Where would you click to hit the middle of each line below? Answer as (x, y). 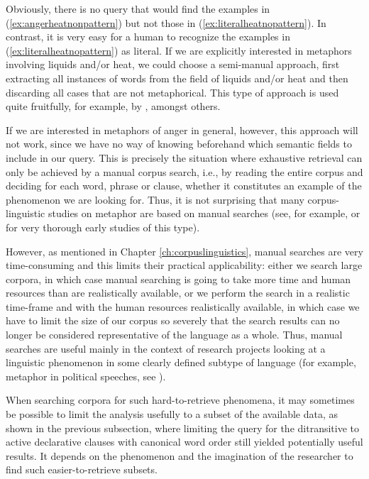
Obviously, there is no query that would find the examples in (138, 9)
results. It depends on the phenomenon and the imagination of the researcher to (180, 455)
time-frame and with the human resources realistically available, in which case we (183, 306)
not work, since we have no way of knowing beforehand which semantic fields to (179, 144)
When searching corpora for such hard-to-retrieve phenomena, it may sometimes (180, 400)
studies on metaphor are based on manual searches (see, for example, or (204, 213)
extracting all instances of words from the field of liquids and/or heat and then (177, 78)
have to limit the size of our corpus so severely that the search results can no (173, 320)
